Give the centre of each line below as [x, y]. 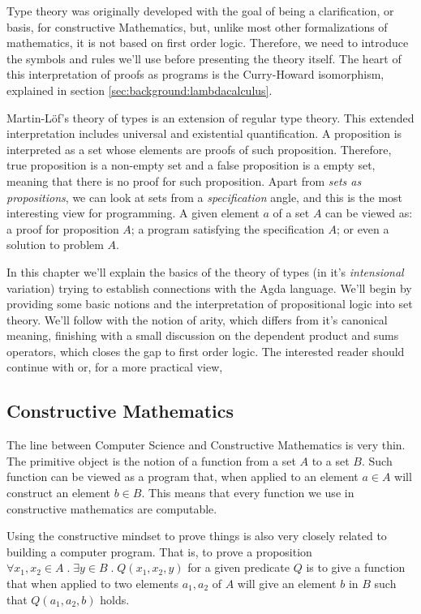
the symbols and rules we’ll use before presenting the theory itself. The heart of [204, 58]
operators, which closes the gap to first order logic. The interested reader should [206, 351]
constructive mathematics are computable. [112, 508]
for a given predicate [238, 567]
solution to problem [55, 245]
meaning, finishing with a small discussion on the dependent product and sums [203, 335]
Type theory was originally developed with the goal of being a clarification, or [200, 11]
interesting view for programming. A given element [133, 213]
